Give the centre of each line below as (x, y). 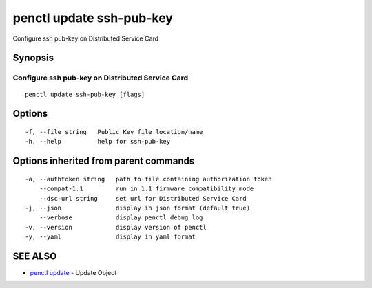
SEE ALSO (35, 256)
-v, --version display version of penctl (116, 227)
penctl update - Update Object (73, 272)
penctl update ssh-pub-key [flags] (85, 94)
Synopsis (33, 58)
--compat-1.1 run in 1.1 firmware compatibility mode (146, 189)
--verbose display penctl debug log (121, 218)
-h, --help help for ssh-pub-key (98, 142)
